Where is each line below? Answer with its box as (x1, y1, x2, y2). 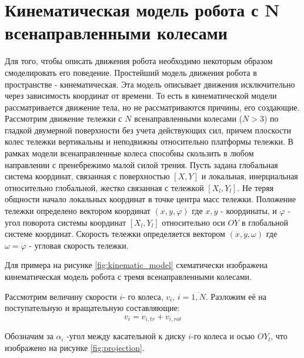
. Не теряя (237, 181, 274, 193)
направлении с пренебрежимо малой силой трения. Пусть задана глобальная (5, 158, 278, 170)
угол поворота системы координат (5, 216, 126, 228)
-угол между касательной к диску (66, 330, 186, 342)
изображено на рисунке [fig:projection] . (5, 341, 145, 353)
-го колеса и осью (191, 330, 255, 342)
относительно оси (162, 216, 225, 228)
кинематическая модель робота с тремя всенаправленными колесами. (5, 270, 252, 282)
